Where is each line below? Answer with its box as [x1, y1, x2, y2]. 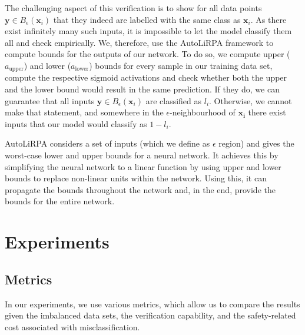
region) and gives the [218, 137, 294, 150]
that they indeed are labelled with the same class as [53, 13, 241, 25]
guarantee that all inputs [5, 94, 95, 107]
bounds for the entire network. [5, 195, 115, 207]
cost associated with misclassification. [5, 320, 140, 333]
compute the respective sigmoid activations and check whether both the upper [5, 71, 287, 84]
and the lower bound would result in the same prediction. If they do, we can [5, 83, 280, 95]
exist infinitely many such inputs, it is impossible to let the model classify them [5, 25, 292, 37]
